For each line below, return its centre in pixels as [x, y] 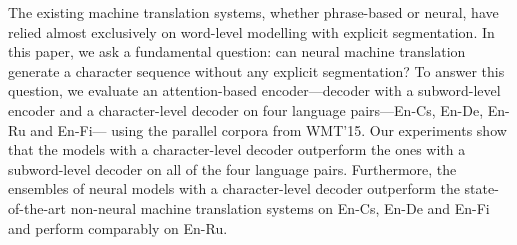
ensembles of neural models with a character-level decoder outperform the [234, 188]
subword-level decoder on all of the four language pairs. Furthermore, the [232, 168]
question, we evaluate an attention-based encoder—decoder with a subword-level [254, 90]
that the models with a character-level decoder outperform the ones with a [237, 149]
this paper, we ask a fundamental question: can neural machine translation [237, 51]
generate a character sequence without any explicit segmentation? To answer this [256, 70]
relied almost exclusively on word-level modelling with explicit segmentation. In [251, 31]
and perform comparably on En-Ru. [118, 227]
